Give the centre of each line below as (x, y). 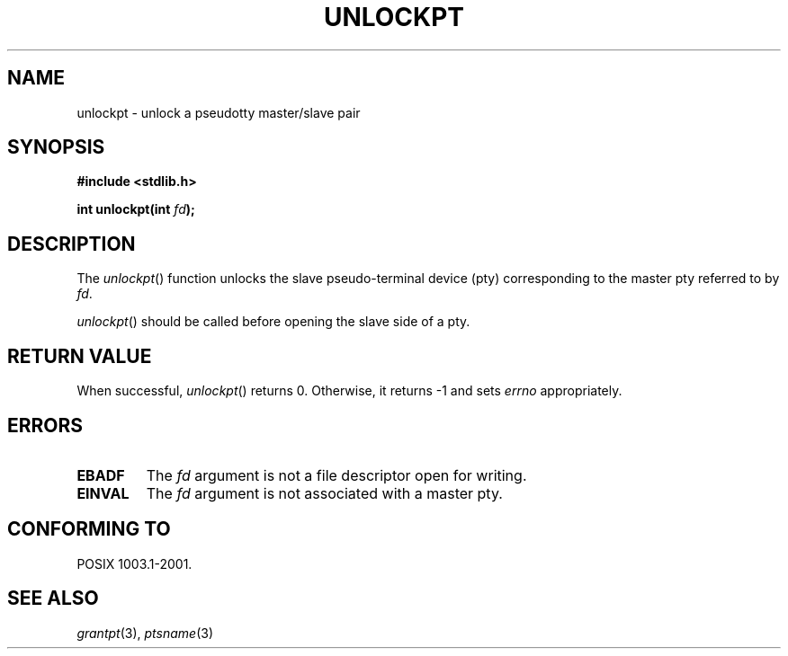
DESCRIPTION (72, 244)
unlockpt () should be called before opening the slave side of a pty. (273, 322)
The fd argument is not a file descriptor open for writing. (336, 475)
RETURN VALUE (80, 356)
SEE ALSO (53, 598)
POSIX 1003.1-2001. (134, 563)
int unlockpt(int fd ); (136, 209)
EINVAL (103, 493)
